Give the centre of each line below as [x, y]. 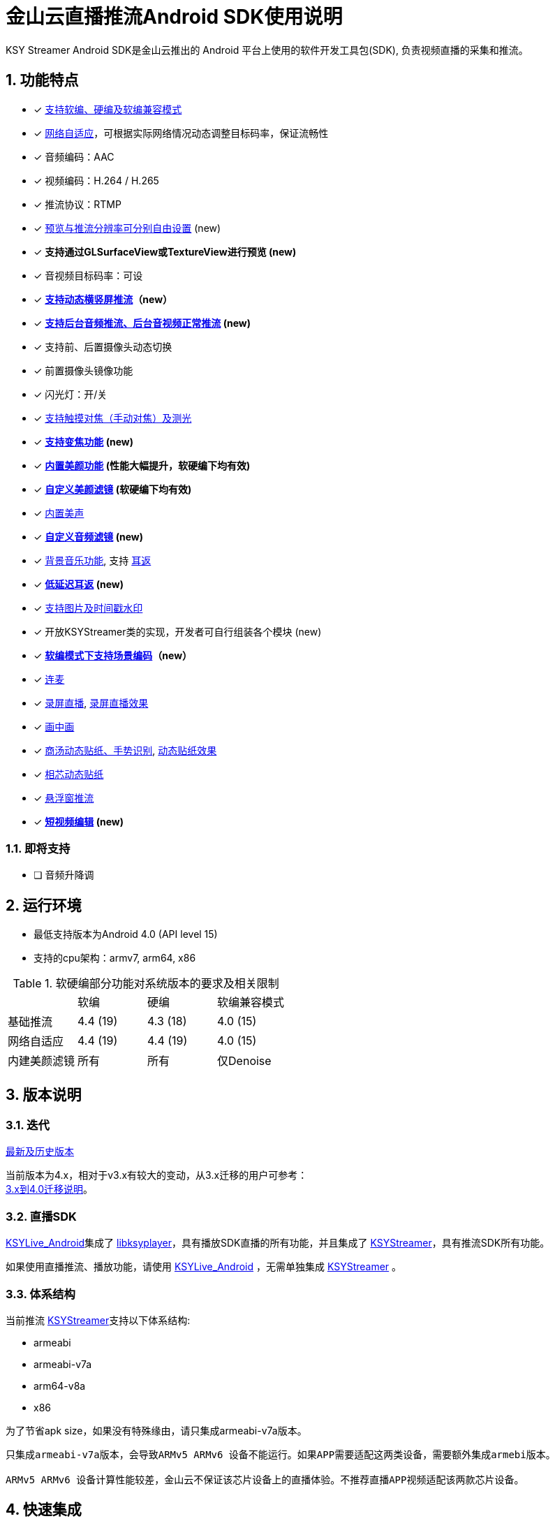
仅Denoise [244, 1061]
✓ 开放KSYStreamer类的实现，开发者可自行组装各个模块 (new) [178, 631]
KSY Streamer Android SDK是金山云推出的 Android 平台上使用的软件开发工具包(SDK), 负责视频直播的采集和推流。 [267, 50]
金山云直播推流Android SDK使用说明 [174, 17]
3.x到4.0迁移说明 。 [50, 1189]
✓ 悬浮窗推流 [64, 798]
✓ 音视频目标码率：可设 [88, 275]
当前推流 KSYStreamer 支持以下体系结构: [98, 1320]
